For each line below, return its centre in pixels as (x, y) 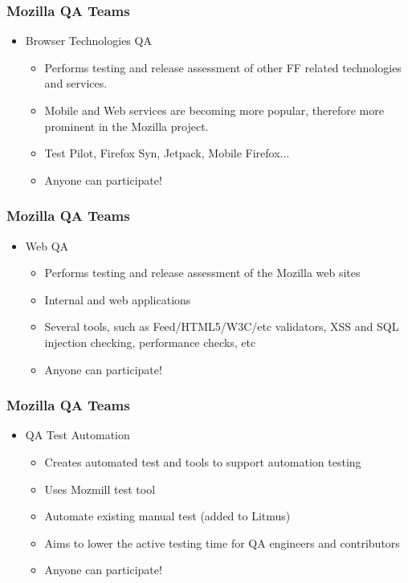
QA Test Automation (78, 435)
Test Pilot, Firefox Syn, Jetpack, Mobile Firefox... (167, 153)
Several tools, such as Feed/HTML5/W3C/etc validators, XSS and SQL (222, 326)
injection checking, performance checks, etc (150, 342)
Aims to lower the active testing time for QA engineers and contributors (222, 542)
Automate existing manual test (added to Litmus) (167, 516)
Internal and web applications (118, 299)
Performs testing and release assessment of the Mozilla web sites (202, 273)
